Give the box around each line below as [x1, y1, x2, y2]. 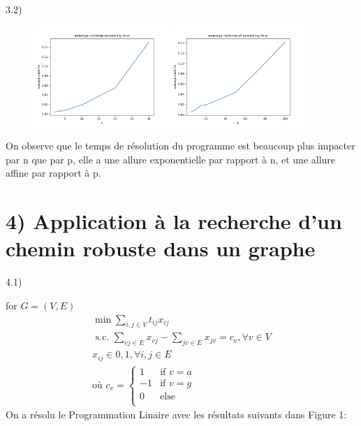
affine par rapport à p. [6, 166, 101, 180]
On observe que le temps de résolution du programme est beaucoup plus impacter [6, 138, 355, 153]
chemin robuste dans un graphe [6, 234, 316, 263]
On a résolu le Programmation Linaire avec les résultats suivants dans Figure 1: [6, 407, 347, 422]
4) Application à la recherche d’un [6, 207, 342, 235]
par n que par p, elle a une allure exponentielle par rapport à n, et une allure [6, 152, 336, 166]
